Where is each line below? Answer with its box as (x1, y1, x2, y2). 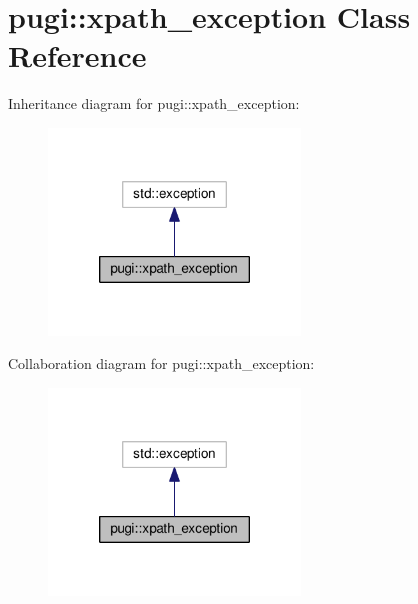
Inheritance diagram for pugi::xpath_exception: (8, 93, 300, 114)
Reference (8, 35, 147, 76)
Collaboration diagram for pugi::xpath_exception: (8, 353, 315, 374)
